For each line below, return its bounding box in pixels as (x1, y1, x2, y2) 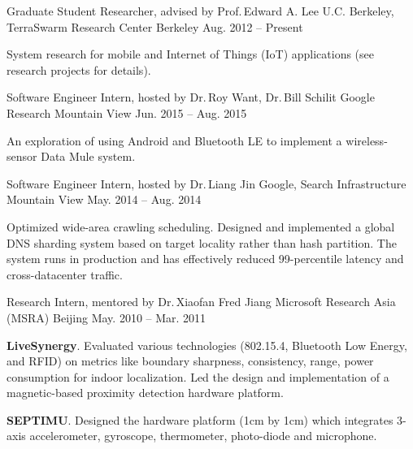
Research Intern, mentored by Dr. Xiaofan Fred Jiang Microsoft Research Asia (7, 293, 396, 310)
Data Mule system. (41, 148, 136, 165)
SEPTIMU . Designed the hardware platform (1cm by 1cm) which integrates (7, 411, 393, 428)
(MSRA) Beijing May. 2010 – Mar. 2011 (7, 309, 206, 326)
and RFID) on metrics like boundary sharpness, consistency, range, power (7, 352, 374, 369)
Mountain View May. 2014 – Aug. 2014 (7, 191, 202, 208)
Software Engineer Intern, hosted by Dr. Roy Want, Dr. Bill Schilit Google (7, 89, 375, 106)
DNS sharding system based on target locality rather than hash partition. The (7, 234, 397, 251)
